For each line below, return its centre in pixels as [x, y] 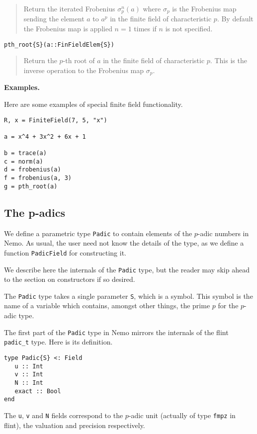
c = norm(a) [24, 161]
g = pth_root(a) [31, 186]
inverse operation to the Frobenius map [84, 70]
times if [145, 29]
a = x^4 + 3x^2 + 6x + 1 [45, 136]
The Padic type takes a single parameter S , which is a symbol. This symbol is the [128, 296]
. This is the [228, 60]
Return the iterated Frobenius [69, 8]
